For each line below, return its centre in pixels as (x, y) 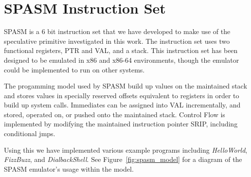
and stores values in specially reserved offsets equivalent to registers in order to (122, 95)
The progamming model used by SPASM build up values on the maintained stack (125, 86)
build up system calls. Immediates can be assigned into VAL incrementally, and (122, 105)
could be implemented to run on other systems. (74, 69)
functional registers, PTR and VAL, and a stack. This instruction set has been (121, 50)
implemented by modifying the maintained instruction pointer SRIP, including (121, 124)
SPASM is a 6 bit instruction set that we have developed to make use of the (117, 31)
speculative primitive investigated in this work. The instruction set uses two (117, 41)
